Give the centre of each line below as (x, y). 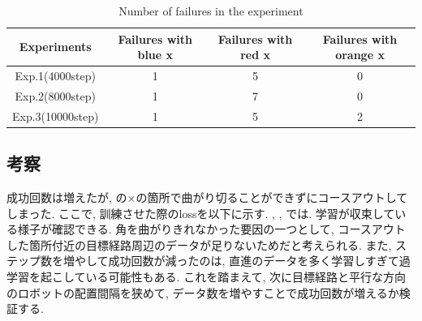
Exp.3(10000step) (56, 116)
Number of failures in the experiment (211, 11)
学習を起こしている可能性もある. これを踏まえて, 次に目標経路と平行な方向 (206, 276)
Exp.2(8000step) (55, 95)
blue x (155, 55)
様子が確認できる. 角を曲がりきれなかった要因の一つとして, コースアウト (211, 229)
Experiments (55, 47)
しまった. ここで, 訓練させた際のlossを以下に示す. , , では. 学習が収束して (201, 213)
